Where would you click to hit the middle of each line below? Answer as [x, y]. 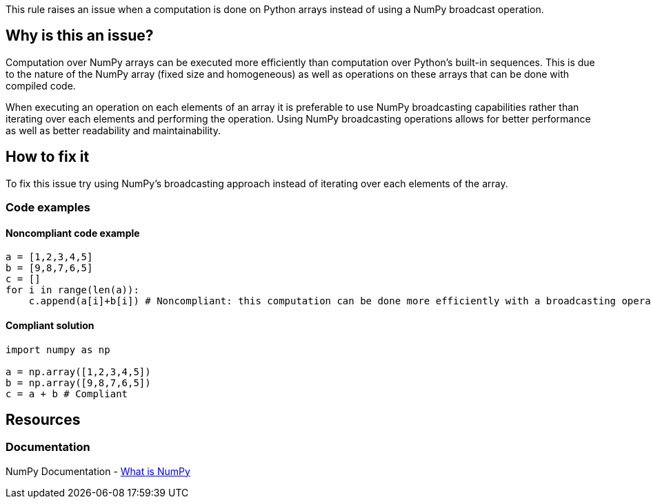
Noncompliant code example [73, 233]
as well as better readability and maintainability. [113, 130]
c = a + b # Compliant [67, 393]
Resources [43, 419]
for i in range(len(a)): [72, 290]
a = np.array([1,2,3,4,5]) [78, 371]
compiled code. [41, 85]
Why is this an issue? [80, 36]
